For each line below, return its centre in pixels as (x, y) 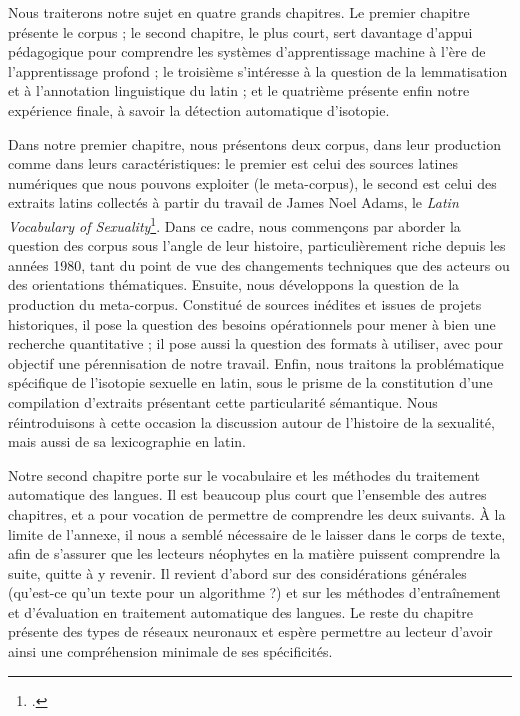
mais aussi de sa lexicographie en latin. (127, 441)
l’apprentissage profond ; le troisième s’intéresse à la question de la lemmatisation (258, 70)
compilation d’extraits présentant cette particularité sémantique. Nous (223, 401)
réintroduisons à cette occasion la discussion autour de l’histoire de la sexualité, (251, 421)
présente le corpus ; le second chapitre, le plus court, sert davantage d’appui (240, 31)
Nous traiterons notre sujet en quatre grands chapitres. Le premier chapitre (239, 12)
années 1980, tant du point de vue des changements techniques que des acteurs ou (259, 264)
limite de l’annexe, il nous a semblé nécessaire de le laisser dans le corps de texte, (257, 533)
